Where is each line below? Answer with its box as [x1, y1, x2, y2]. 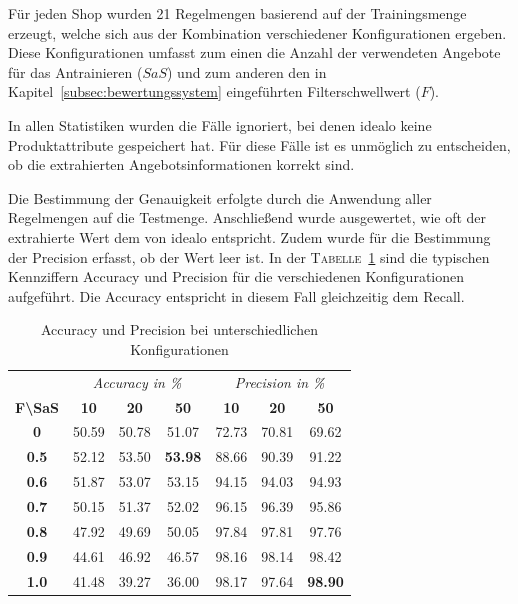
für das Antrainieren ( [8, 61, 143, 82]
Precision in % [234, 371, 325, 392]
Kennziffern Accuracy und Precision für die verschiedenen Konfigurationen [8, 266, 465, 287]
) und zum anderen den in [166, 61, 327, 82]
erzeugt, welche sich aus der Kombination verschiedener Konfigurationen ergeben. [8, 22, 507, 43]
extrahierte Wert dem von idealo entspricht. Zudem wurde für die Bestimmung [8, 226, 491, 247]
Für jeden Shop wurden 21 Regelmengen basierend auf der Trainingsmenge [8, 3, 467, 23]
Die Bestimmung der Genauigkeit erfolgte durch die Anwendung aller [8, 187, 432, 208]
